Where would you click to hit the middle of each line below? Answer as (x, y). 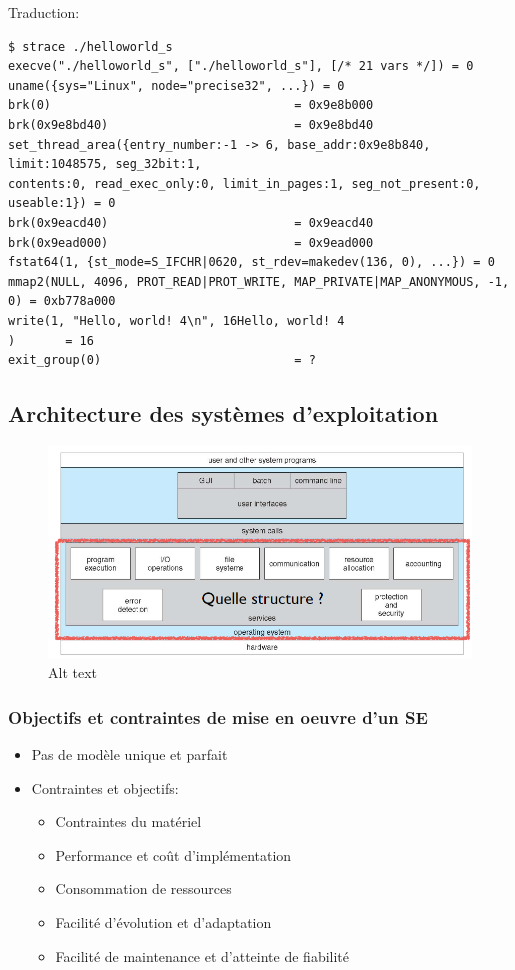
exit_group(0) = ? (162, 360)
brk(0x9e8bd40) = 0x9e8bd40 (191, 124)
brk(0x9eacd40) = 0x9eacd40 (191, 222)
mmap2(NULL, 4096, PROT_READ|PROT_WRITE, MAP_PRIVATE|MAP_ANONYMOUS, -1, (259, 281)
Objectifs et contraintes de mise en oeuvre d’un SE (218, 716)
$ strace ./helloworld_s (90, 46)
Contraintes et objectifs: (105, 787)
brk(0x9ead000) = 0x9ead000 (191, 242)
